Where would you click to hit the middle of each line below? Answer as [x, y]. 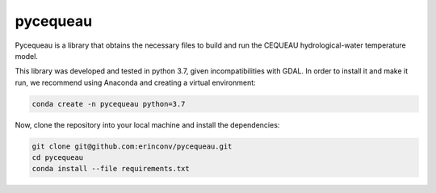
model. [26, 56]
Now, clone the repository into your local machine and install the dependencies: [147, 124]
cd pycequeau [58, 158]
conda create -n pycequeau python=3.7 [109, 104]
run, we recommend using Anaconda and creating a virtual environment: [135, 82]
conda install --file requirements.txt [111, 169]
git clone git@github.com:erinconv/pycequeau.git [132, 146]
